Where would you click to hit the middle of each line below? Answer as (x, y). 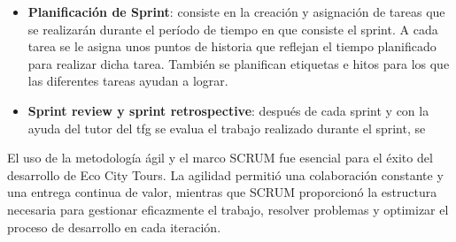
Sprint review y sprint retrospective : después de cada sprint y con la (228, 110)
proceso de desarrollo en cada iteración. (114, 227)
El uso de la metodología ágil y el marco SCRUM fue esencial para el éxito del (220, 158)
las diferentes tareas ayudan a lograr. (128, 81)
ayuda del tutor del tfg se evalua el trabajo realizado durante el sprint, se (227, 128)
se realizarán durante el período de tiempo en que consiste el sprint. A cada (233, 29)
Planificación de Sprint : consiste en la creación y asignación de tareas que (236, 11)
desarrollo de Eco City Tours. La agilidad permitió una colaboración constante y (225, 174)
